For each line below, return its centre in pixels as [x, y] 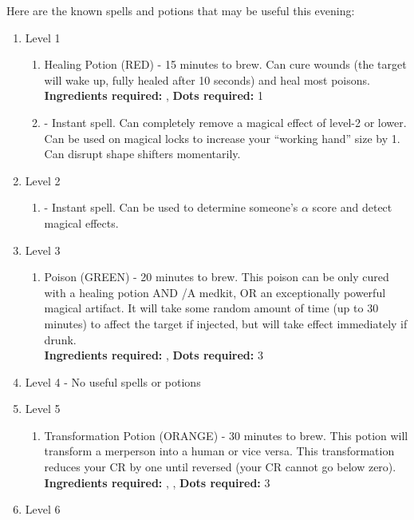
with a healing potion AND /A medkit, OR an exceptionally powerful [215, 292]
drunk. [60, 339]
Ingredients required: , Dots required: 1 [154, 95]
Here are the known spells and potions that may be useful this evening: [181, 10]
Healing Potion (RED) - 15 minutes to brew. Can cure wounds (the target [225, 64]
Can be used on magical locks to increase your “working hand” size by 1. [222, 138]
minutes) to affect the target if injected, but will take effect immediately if [226, 323]
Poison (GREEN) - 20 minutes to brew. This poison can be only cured [217, 277]
